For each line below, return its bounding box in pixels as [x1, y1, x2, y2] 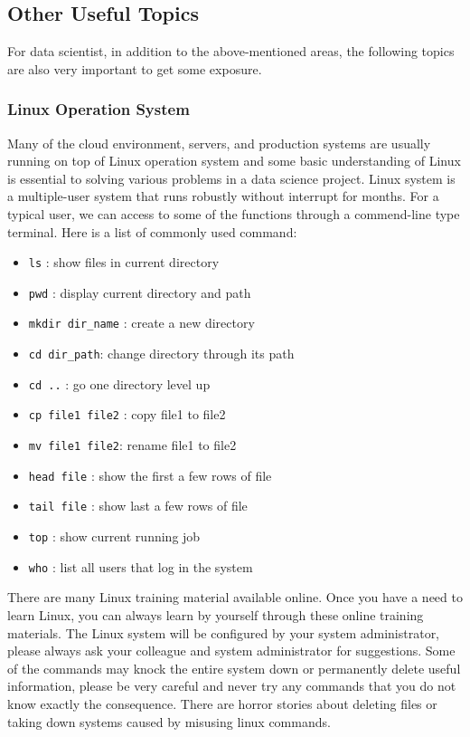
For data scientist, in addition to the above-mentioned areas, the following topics [7, 42, 455, 61]
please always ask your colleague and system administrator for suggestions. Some [7, 641, 456, 660]
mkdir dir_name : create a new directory [28, 313, 255, 332]
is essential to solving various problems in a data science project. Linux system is [7, 168, 456, 187]
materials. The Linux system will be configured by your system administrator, [7, 623, 440, 642]
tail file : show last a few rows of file [28, 496, 248, 515]
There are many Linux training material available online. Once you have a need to [7, 588, 463, 607]
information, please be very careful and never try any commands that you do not [7, 676, 456, 695]
